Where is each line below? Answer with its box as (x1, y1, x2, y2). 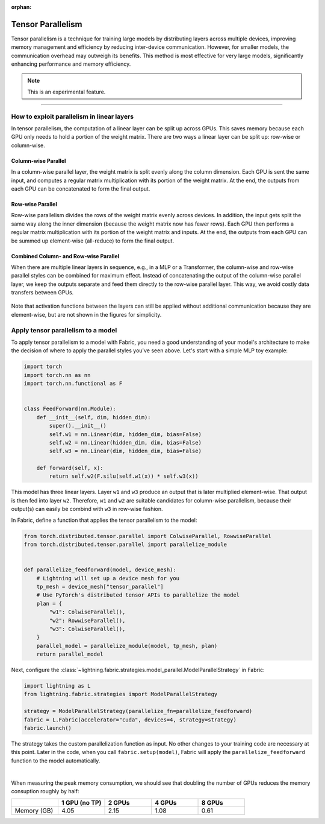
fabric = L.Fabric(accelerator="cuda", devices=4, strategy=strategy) (23, 716, 237, 723)
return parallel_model (36, 651, 104, 658)
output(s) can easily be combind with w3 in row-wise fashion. (11, 505, 163, 513)
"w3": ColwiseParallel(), (49, 625, 126, 632)
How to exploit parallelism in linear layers (11, 112, 134, 121)
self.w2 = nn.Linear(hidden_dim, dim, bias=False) (49, 439, 202, 446)
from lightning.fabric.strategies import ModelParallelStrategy (23, 691, 218, 698)
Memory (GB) (14, 807, 54, 815)
